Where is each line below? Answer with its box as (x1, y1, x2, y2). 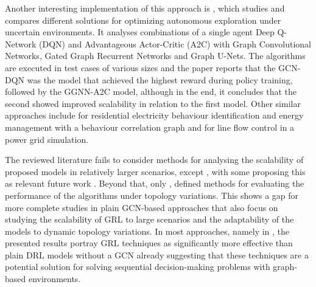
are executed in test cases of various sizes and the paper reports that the (5, 61, 276, 74)
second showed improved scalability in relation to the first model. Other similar (5, 97, 301, 109)
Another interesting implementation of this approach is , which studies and (5, 2, 285, 14)
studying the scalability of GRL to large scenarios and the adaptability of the (5, 213, 294, 226)
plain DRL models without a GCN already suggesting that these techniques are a (5, 248, 309, 261)
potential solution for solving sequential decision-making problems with (5, 260, 270, 273)
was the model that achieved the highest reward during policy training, (27, 73, 293, 86)
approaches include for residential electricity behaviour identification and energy (5, 109, 304, 122)
